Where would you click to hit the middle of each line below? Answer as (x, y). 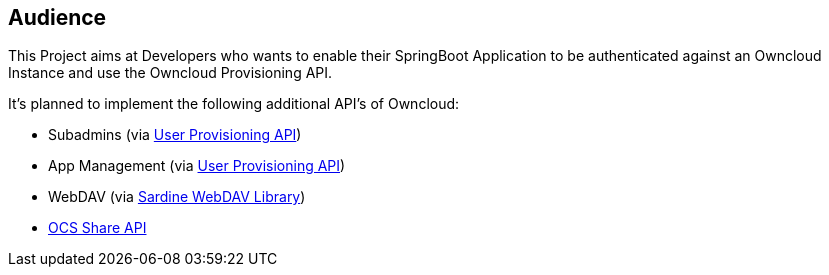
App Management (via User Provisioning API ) (197, 166)
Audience (57, 17)
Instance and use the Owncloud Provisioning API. (170, 73)
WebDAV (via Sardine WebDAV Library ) (177, 197)
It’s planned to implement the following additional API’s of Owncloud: (234, 104)
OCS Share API (97, 228)
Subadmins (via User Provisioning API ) (175, 135)
